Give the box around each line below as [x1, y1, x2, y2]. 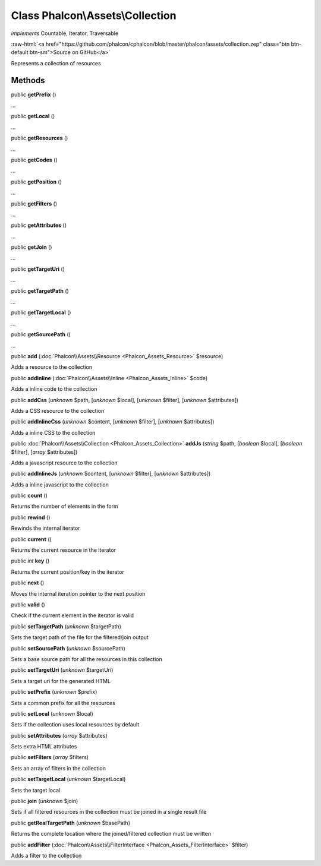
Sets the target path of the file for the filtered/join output [11, 634, 149, 641]
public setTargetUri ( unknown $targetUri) [11, 666, 114, 674]
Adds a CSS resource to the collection [11, 407, 105, 414]
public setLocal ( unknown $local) [11, 710, 93, 717]
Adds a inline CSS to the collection [11, 429, 96, 436]
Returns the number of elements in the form [11, 502, 118, 510]
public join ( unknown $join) [11, 798, 78, 805]
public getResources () [11, 134, 68, 142]
